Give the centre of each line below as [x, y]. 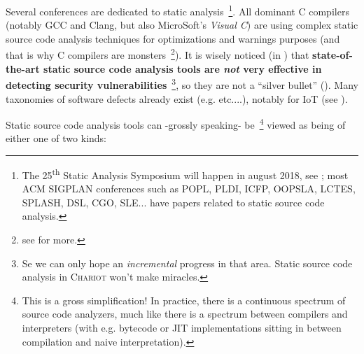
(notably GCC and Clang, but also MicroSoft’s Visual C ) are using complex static [182, 25]
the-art [23, 68]
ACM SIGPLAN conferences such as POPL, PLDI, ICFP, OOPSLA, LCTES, [189, 189]
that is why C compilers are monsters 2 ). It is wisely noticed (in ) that [157, 54]
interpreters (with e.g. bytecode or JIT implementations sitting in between [182, 327]
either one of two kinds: [56, 138]
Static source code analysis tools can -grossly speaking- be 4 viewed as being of [176, 123]
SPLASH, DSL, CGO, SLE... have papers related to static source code [173, 202]
